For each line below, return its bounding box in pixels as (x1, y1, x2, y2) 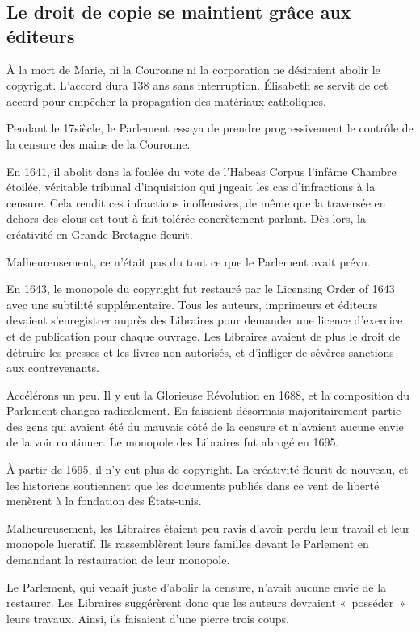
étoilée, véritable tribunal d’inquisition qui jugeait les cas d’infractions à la (6, 178, 376, 195)
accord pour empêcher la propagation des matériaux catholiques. (6, 92, 326, 109)
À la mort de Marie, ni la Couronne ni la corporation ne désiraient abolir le (6, 61, 380, 77)
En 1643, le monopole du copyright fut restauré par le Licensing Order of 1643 (6, 280, 395, 297)
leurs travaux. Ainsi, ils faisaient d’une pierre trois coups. (6, 609, 289, 626)
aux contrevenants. (6, 359, 99, 376)
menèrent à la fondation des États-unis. (6, 492, 202, 509)
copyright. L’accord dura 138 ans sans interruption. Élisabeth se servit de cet (6, 77, 388, 94)
